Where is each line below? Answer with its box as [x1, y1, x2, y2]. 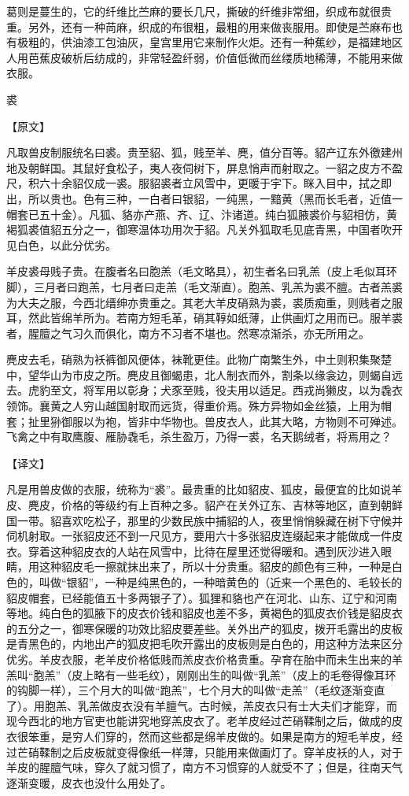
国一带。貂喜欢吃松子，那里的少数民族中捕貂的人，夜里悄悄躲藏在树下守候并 [6, 512, 403, 528]
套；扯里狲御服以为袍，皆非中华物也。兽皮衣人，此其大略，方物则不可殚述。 [6, 413, 403, 429]
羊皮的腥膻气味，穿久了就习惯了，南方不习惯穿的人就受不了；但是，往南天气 [6, 759, 403, 776]
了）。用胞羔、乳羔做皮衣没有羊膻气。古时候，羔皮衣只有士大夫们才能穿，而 [6, 697, 397, 713]
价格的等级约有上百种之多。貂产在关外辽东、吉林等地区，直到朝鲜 [61, 497, 403, 513]
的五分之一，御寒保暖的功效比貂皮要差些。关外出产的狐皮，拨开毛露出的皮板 [6, 620, 403, 636]
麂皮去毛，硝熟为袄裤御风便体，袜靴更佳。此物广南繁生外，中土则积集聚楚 [6, 351, 392, 368]
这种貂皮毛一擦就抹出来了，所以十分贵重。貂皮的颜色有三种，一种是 [39, 558, 392, 575]
